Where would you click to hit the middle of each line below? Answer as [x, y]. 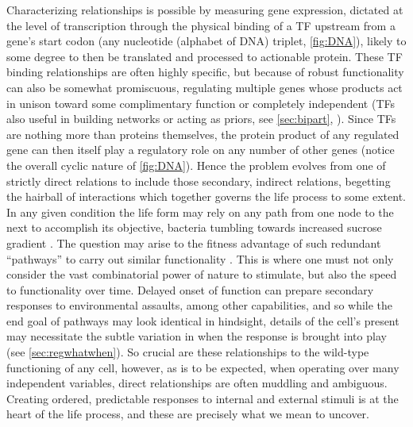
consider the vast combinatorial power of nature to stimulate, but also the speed [202, 274]
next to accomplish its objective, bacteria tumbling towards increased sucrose [194, 227]
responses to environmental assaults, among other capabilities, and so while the [200, 305]
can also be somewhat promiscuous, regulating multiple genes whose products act [205, 87]
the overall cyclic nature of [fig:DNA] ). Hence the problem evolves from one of [196, 165]
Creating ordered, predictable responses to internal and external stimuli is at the [203, 398]
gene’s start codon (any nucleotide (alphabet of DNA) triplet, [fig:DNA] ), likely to [206, 41]
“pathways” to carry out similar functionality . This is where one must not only [200, 258]
